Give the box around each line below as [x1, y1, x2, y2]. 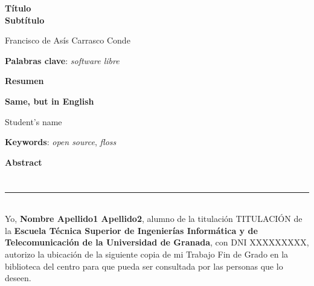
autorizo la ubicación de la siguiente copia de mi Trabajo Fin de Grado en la [5, 247, 289, 260]
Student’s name [5, 115, 62, 128]
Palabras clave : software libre [5, 54, 120, 67]
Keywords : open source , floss [5, 135, 117, 148]
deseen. [5, 271, 31, 284]
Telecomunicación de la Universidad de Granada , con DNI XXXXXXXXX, [5, 236, 309, 249]
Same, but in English [5, 94, 94, 107]
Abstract [5, 155, 42, 168]
